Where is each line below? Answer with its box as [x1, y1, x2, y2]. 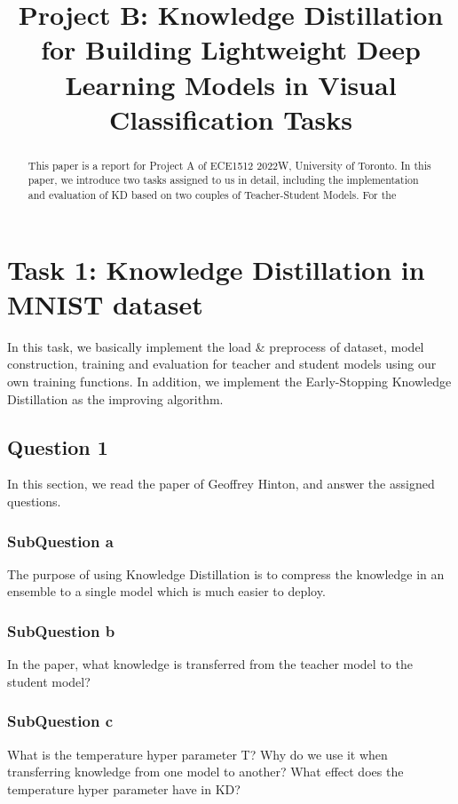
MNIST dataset [7, 285, 203, 322]
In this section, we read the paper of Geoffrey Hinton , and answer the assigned [7, 474, 435, 493]
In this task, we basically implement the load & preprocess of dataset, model [7, 337, 424, 355]
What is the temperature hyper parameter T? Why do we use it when [7, 744, 388, 763]
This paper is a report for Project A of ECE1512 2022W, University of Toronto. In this [28, 157, 431, 172]
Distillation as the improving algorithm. [7, 389, 224, 408]
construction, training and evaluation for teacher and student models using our [7, 354, 437, 373]
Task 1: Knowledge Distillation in [7, 251, 425, 287]
